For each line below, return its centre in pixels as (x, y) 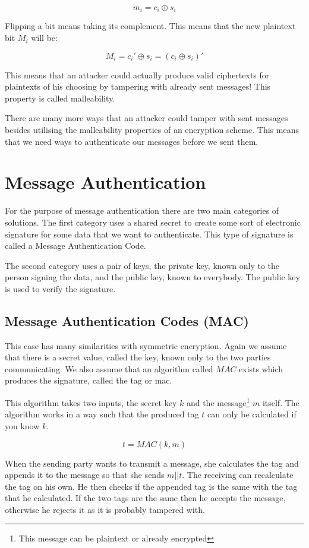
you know (22, 425)
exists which (261, 368)
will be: (44, 38)
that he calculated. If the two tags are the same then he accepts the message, (145, 498)
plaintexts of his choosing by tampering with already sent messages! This (138, 86)
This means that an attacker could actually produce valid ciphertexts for (137, 75)
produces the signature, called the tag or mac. (89, 380)
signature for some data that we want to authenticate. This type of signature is (149, 234)
